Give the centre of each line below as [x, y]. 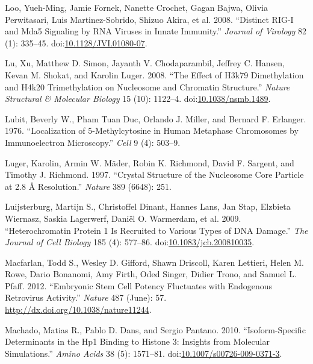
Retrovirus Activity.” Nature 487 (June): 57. [86, 297]
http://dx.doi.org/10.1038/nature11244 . [78, 309]
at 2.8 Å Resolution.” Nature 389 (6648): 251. [88, 186]
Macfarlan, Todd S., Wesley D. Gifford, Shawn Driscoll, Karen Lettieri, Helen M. [154, 262]
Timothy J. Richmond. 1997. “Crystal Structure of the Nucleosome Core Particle [154, 174]
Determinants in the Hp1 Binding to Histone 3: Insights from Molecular [137, 341]
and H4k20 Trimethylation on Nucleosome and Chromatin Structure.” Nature [147, 86]
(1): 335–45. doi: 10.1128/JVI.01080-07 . [76, 42]
